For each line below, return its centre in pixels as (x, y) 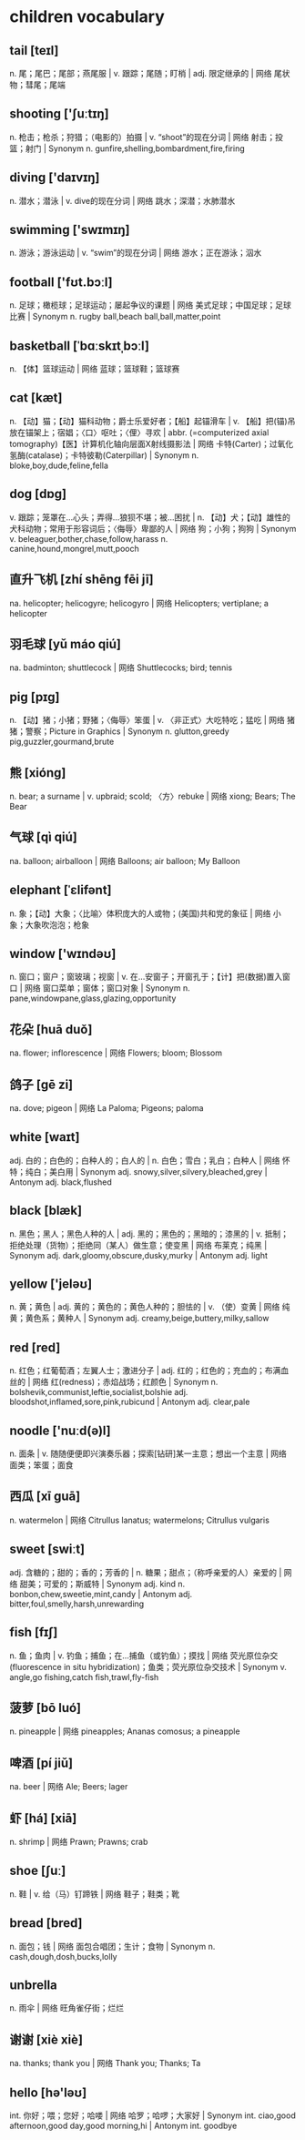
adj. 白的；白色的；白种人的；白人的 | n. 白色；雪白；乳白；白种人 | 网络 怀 (150, 1160)
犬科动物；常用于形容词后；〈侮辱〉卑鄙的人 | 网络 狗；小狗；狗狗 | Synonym (153, 528)
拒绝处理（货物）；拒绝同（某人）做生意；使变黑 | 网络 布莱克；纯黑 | (138, 1245)
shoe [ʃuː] (38, 1871)
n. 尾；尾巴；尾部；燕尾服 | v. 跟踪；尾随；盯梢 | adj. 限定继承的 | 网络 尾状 (150, 73)
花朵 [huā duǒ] (51, 1029)
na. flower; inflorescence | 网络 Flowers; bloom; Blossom (116, 1053)
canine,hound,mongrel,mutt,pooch (74, 548)
